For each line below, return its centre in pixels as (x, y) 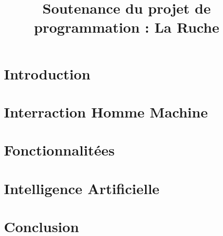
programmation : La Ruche (127, 27)
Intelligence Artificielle (82, 188)
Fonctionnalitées (59, 150)
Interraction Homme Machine (106, 111)
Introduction (47, 73)
